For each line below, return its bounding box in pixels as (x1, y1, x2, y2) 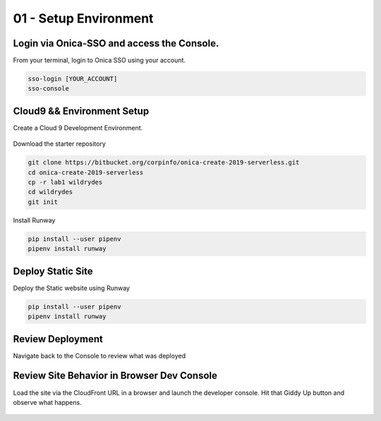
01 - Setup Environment (13, 11, 154, 26)
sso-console (28, 84, 70, 93)
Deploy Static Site (13, 265, 93, 277)
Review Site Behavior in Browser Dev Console (13, 370, 218, 382)
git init (28, 198, 59, 206)
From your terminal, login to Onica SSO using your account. (13, 56, 186, 65)
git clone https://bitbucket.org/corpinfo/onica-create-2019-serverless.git (28, 158, 300, 167)
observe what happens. (13, 398, 82, 406)
